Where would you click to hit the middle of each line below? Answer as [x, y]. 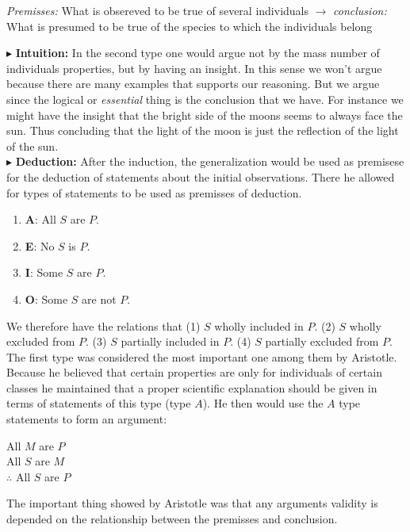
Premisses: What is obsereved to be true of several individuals [157, 10]
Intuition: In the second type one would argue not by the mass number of [197, 53]
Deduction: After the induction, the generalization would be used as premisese [210, 161]
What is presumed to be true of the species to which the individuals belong [190, 26]
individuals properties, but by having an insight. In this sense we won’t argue [194, 68]
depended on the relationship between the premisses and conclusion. [172, 519]
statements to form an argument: [87, 419]
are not [99, 299]
